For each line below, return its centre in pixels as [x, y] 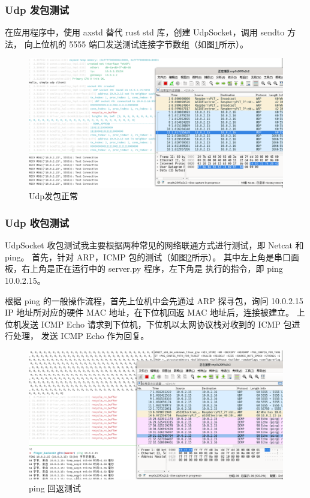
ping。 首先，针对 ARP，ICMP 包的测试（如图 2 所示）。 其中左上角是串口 [148, 256]
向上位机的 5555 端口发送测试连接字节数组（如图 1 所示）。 [136, 43]
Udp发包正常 [54, 196]
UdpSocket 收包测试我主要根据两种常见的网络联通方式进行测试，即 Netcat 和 [154, 245]
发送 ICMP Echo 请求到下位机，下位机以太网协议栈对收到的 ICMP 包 [156, 324]
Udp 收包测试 [37, 222]
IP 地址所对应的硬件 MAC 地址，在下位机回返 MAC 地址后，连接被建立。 [150, 312]
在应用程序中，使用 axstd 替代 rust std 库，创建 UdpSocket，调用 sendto [145, 32]
